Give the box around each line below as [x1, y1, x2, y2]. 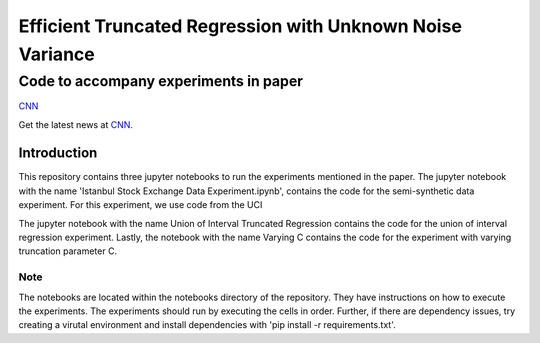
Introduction [18, 145, 98, 162]
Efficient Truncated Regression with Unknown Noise [18, 15, 462, 37]
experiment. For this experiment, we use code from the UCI [18, 199, 263, 211]
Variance [18, 43, 95, 65]
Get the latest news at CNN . [18, 118, 134, 130]
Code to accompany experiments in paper [18, 72, 304, 90]
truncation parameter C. [18, 245, 118, 257]
